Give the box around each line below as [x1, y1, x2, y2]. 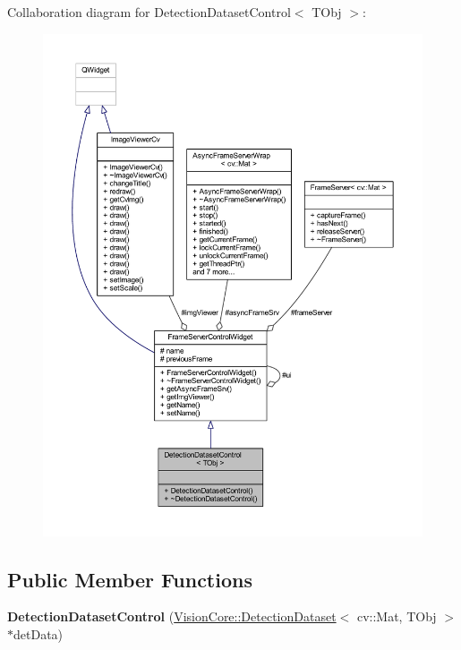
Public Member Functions [7, 565, 252, 593]
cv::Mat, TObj [356, 607, 437, 626]
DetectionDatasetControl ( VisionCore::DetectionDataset [7, 607, 337, 626]
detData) [13, 624, 64, 643]
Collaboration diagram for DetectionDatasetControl [7, 3, 291, 21]
